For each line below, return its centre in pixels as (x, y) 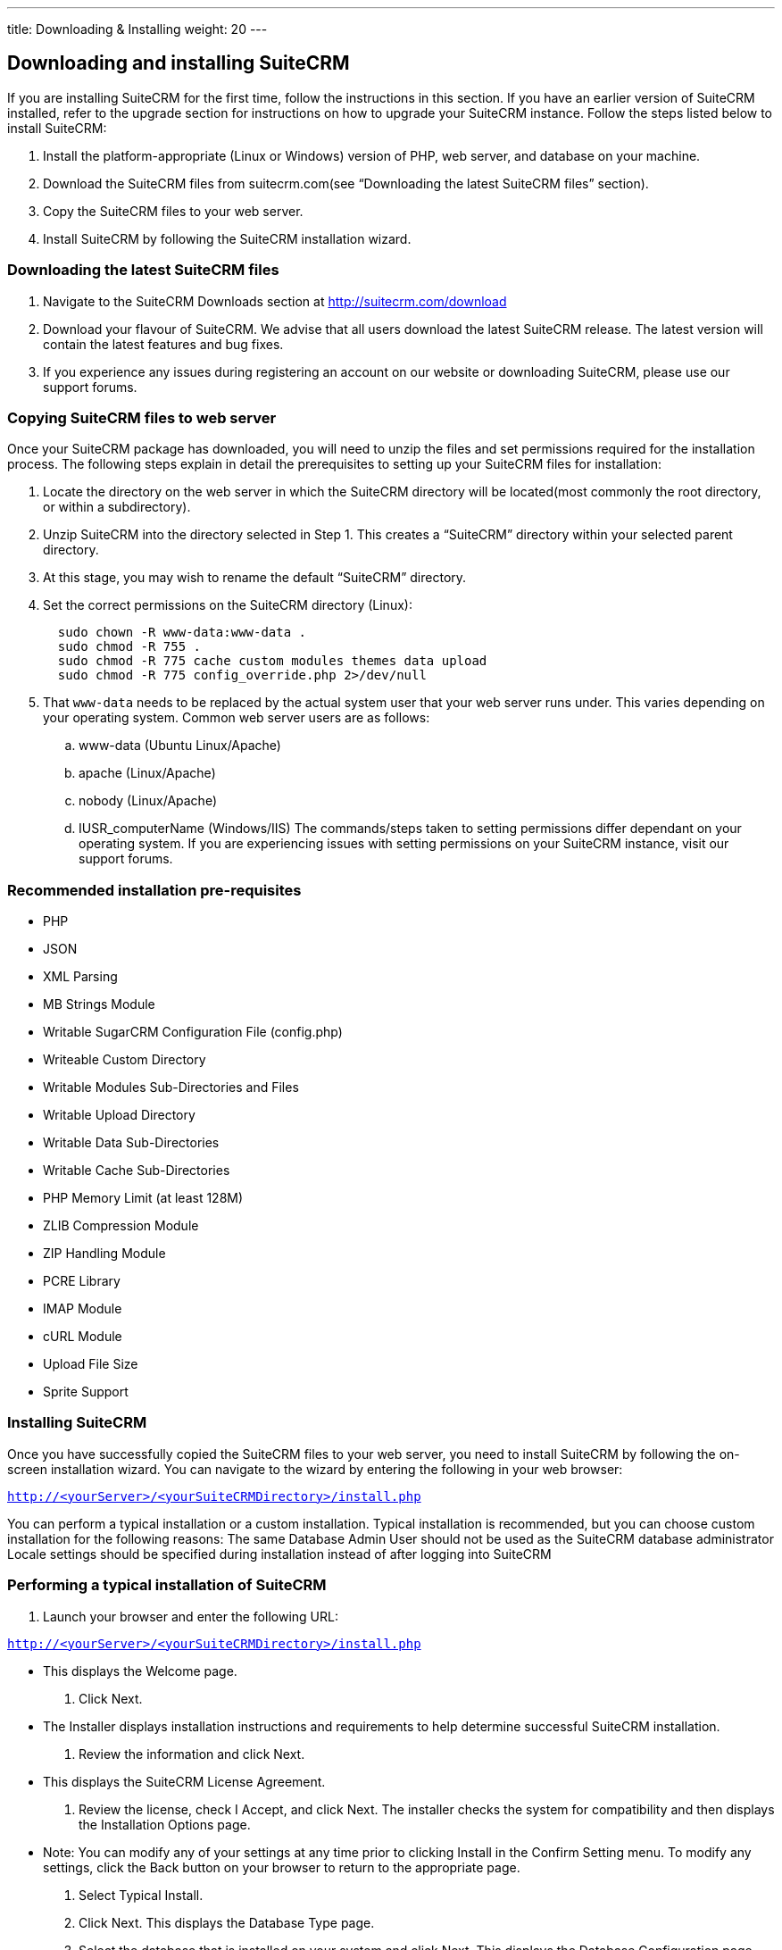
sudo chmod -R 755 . (129, 647)
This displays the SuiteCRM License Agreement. (184, 1781)
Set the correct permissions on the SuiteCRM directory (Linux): (228, 605)
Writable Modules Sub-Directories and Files (171, 1087)
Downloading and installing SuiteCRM (179, 63)
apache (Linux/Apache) (147, 773)
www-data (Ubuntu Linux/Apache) (180, 746)
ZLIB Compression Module (121, 1226)
